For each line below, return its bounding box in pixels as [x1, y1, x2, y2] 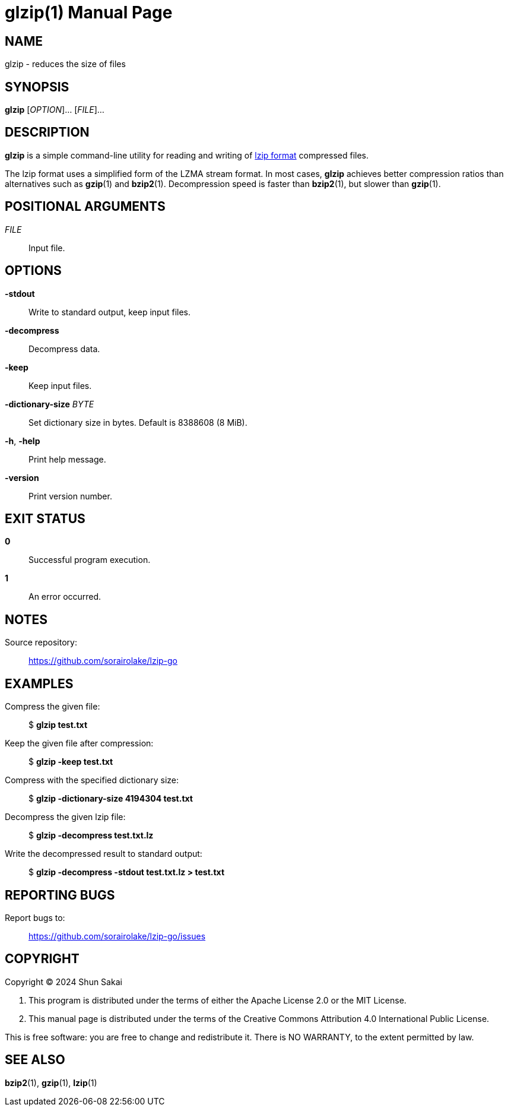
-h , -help [5, 435, 40, 446]
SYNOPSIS [5, 79, 69, 94]
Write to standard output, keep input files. [28, 306, 191, 317]
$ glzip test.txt [28, 720, 88, 730]
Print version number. [28, 490, 112, 501]
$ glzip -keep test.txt [28, 757, 113, 767]
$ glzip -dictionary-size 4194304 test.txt [28, 793, 193, 804]
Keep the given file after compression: [5, 738, 154, 749]
